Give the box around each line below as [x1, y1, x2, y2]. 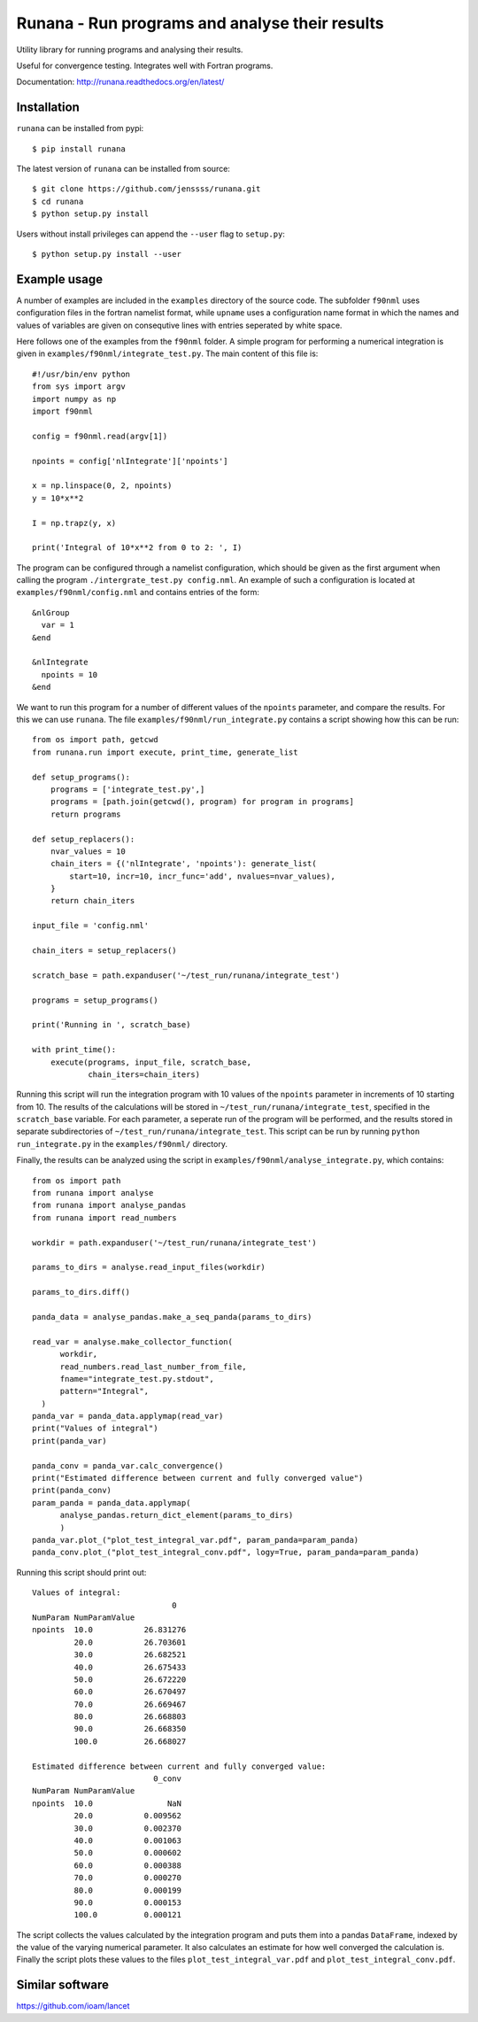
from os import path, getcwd [32, 735, 158, 745]
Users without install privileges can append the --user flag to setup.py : [16, 229, 285, 239]
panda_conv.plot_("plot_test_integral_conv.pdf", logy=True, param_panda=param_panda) [32, 1547, 420, 1558]
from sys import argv [32, 382, 126, 391]
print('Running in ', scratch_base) [32, 1019, 191, 1030]
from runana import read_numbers [32, 1212, 177, 1222]
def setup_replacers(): [32, 833, 135, 844]
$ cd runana [32, 196, 84, 206]
